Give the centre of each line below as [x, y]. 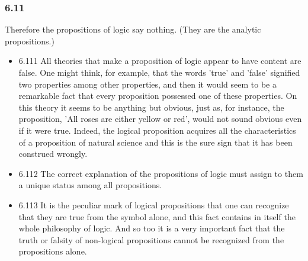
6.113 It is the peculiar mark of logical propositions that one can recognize [154, 204]
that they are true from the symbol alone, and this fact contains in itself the [157, 216]
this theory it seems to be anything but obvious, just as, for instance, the [151, 107]
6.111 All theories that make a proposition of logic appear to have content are [160, 61]
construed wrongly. [53, 154]
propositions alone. [53, 251]
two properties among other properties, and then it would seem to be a [147, 84]
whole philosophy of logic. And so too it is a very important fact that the [152, 228]
